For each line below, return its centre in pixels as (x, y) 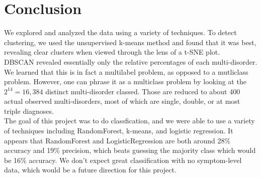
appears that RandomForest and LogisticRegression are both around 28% (117, 140)
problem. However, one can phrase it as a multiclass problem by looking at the (125, 81)
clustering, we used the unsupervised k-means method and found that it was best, (130, 42)
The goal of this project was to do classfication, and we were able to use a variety (129, 121)
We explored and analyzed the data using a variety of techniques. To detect (120, 32)
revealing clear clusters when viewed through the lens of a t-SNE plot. (112, 52)
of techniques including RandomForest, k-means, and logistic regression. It (119, 131)
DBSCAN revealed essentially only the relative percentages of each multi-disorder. (131, 61)
